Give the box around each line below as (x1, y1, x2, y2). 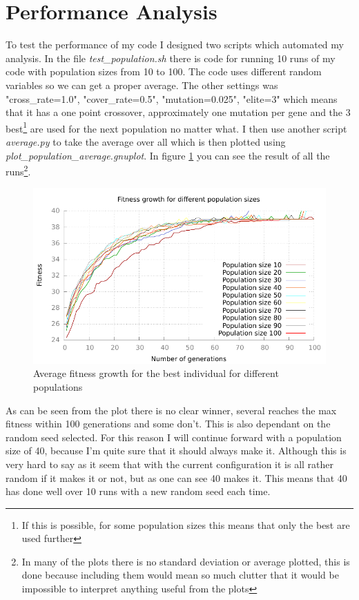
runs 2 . (6, 162, 31, 178)
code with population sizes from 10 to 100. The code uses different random (6, 64, 322, 79)
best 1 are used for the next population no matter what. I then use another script (6, 119, 347, 135)
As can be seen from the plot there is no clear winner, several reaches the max (6, 403, 337, 417)
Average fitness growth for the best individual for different (33, 366, 279, 380)
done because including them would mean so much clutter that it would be (21, 568, 339, 582)
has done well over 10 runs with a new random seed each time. (6, 484, 271, 499)
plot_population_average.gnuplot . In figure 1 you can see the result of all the (6, 148, 330, 162)
